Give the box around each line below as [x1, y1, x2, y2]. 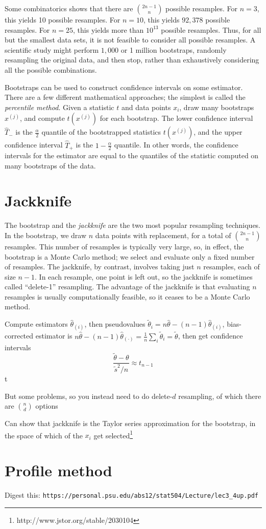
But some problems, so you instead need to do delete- [5, 390, 173, 401]
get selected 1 [93, 428, 133, 440]
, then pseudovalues [84, 319, 146, 329]
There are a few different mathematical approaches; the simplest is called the [5, 92, 246, 102]
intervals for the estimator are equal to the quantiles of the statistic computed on [5, 150, 259, 161]
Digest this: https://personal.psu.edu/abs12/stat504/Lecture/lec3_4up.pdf [5, 490, 258, 500]
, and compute [19, 113, 65, 123]
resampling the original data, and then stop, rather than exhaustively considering [5, 54, 259, 65]
